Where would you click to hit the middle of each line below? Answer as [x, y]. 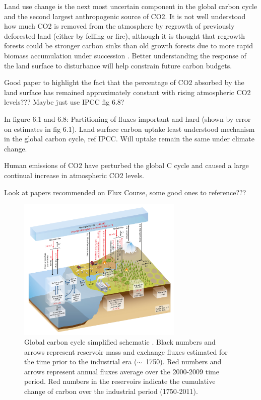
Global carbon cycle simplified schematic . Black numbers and [120, 342]
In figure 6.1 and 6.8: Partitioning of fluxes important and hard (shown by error [127, 118]
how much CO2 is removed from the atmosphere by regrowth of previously [119, 26]
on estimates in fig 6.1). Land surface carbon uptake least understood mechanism [129, 129]
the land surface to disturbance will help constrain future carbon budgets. [118, 65]
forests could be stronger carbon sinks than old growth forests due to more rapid [128, 46]
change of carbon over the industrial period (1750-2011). [111, 391]
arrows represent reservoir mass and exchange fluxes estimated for [126, 351]
